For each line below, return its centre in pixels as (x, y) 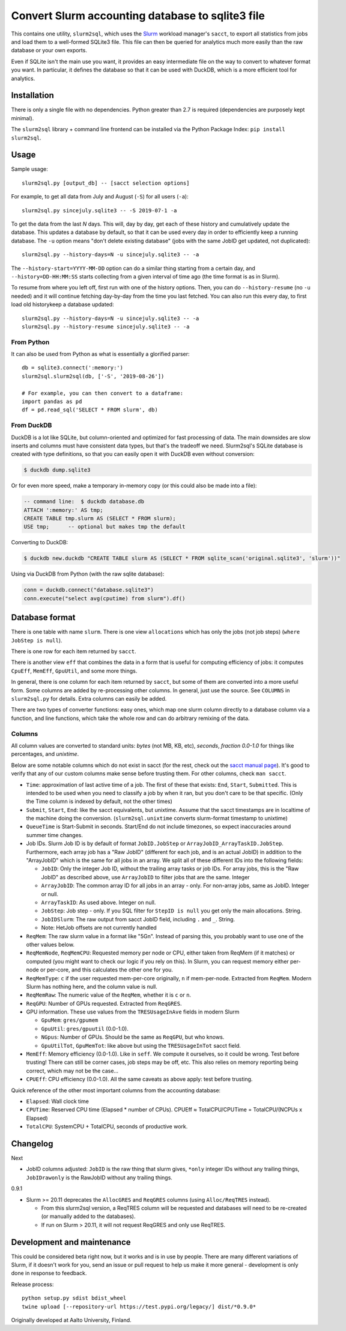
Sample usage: (29, 169)
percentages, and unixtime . (45, 754)
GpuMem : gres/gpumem (70, 1020)
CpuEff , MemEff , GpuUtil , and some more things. (74, 671)
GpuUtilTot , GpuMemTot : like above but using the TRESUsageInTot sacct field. (141, 1045)
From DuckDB (32, 425)
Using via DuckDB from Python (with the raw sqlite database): (88, 574)
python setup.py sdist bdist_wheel (74, 1298)
